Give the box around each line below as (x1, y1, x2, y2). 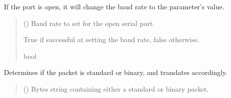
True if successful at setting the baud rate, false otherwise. (23, 34, 200, 45)
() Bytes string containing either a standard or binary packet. (23, 83, 209, 94)
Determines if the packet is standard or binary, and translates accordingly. (4, 67, 228, 77)
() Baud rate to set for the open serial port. (23, 18, 155, 28)
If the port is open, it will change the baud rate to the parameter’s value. (4, 1, 225, 11)
